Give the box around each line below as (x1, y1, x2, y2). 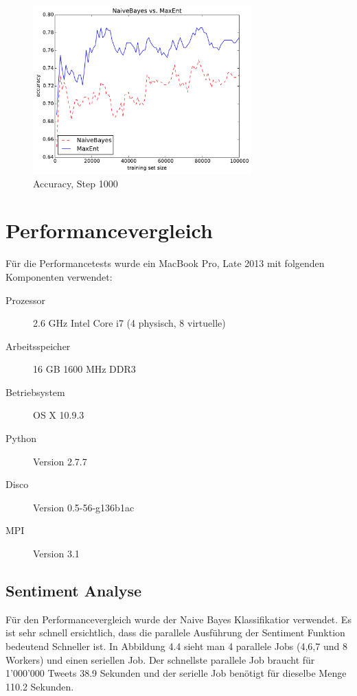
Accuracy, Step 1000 (33, 176, 118, 190)
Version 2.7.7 (33, 454, 87, 468)
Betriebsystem (5, 384, 65, 399)
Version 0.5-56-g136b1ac (33, 500, 135, 514)
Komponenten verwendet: (5, 269, 113, 283)
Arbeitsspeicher (5, 338, 71, 353)
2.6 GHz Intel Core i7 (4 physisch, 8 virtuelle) (33, 316, 226, 330)
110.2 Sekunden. (5, 679, 74, 693)
